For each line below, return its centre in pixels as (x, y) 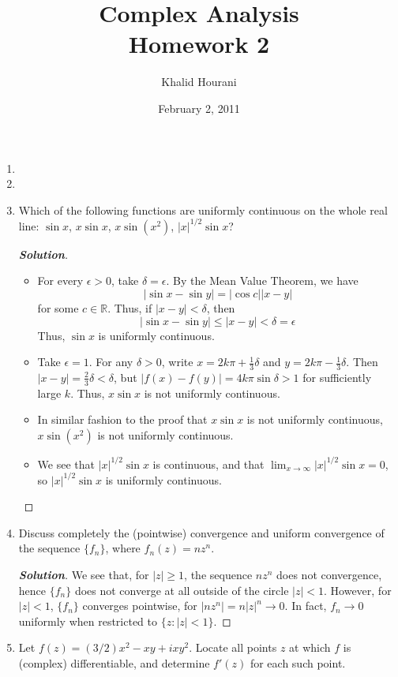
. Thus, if (130, 307)
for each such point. (298, 662)
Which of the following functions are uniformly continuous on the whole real (203, 209)
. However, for (358, 590)
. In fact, (306, 606)
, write (177, 362)
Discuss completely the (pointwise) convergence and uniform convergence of (201, 532)
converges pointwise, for (140, 606)
